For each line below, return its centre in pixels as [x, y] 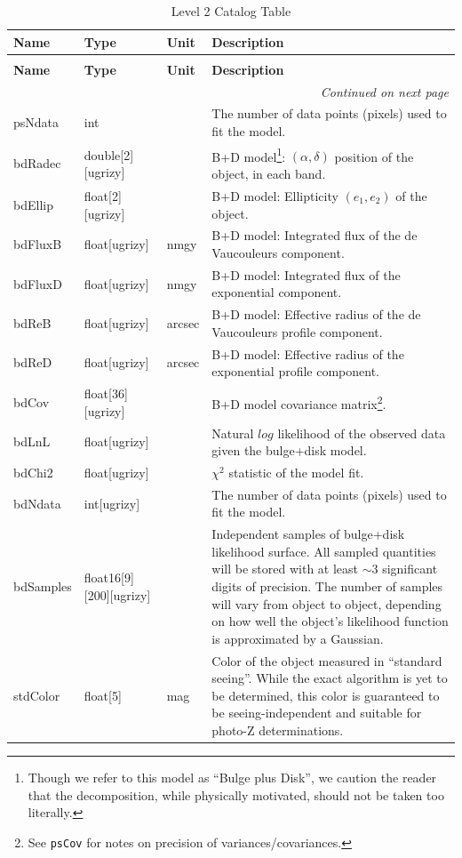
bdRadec [37, 163]
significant [410, 569]
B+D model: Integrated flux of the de [315, 235]
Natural [233, 433]
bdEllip [33, 204]
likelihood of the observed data [362, 433]
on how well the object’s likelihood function [330, 621]
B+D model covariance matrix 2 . [299, 402]
